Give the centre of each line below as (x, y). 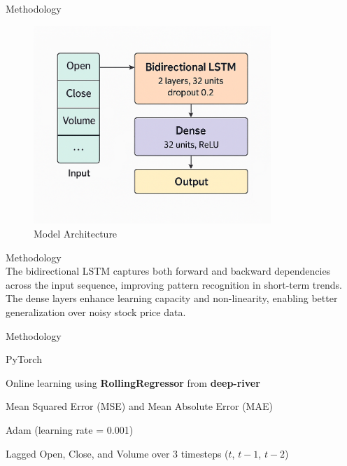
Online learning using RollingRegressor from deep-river (133, 382)
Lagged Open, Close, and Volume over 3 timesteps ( (117, 453)
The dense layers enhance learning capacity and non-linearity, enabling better (172, 298)
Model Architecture (76, 234)
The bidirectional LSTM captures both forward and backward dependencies (168, 271)
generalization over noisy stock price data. (96, 312)
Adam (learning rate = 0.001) (70, 429)
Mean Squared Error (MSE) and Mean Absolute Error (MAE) (139, 406)
